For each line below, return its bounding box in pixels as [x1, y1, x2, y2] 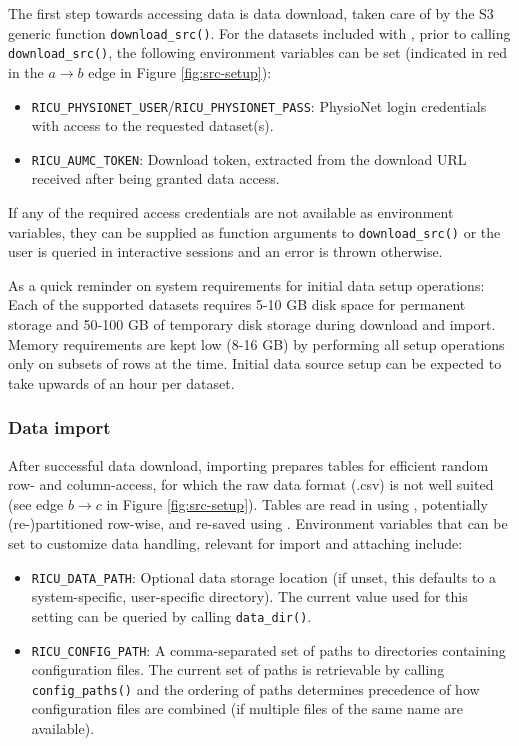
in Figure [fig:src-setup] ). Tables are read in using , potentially [106, 493, 488, 514]
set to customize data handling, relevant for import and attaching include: [8, 533, 463, 553]
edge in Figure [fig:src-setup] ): [88, 61, 272, 82]
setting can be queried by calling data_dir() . [31, 605, 312, 626]
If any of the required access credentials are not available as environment [8, 202, 454, 222]
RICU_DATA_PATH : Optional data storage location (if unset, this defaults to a [31, 566, 497, 587]
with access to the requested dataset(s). [31, 115, 274, 136]
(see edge [8, 493, 64, 514]
